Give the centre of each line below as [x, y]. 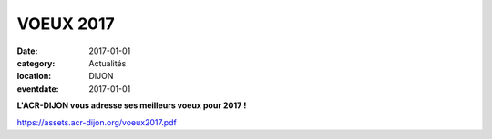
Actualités [108, 63]
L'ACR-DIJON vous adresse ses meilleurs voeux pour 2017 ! [132, 105]
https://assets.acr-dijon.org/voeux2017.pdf [97, 122]
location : [34, 76]
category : [36, 63]
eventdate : [38, 89]
